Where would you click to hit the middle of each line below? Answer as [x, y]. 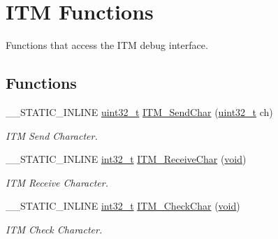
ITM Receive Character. [57, 182]
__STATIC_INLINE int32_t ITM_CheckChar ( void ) [123, 206]
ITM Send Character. [52, 135]
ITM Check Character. [54, 229]
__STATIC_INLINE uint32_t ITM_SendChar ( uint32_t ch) [139, 111]
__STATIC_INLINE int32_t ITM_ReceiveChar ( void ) [126, 159]
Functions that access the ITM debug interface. [107, 45]
